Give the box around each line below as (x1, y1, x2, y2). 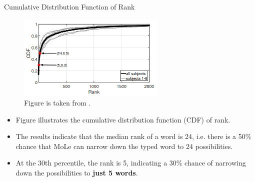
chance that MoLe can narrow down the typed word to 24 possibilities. (15, 140, 233, 151)
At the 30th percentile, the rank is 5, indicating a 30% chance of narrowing (15, 157, 246, 168)
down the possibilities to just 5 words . (15, 167, 138, 178)
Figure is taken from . (24, 97, 91, 108)
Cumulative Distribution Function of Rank (4, 1, 135, 11)
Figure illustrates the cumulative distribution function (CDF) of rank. (15, 114, 230, 124)
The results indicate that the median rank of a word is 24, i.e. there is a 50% (15, 131, 251, 141)
